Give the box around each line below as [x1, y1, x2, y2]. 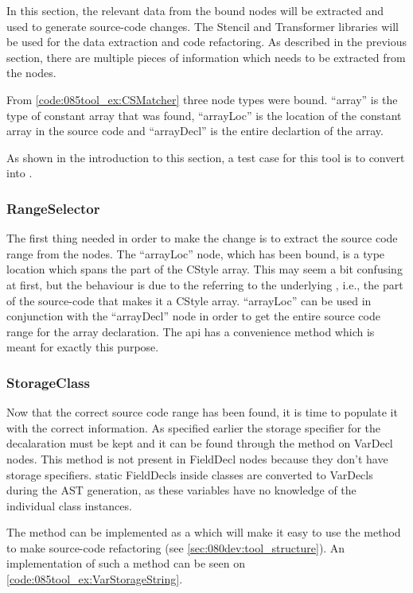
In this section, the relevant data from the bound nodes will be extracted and [6, 2, 384, 18]
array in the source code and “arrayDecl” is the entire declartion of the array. [6, 122, 384, 139]
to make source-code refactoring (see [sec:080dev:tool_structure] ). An [6, 539, 345, 556]
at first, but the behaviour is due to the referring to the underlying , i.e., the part [6, 276, 403, 293]
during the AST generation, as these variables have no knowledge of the [6, 482, 357, 498]
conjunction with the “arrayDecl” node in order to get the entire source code [6, 308, 380, 324]
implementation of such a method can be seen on [6, 555, 245, 572]
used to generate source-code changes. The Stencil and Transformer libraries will [6, 17, 399, 34]
